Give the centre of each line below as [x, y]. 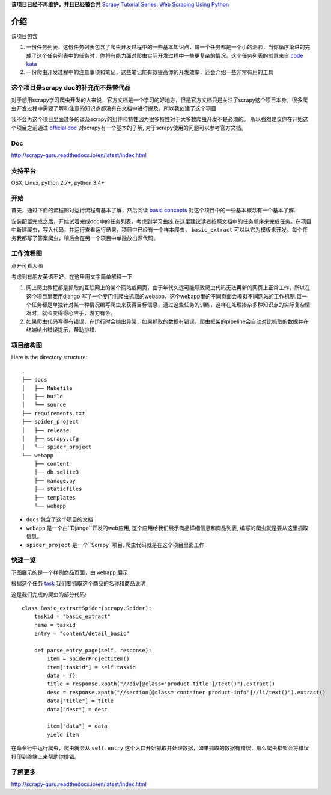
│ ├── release [46, 430]
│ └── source [44, 405]
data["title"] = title [80, 701]
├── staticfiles [58, 489]
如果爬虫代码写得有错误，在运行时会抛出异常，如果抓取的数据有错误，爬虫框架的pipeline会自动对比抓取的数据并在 [167, 321]
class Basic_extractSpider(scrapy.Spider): [87, 608]
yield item [63, 735]
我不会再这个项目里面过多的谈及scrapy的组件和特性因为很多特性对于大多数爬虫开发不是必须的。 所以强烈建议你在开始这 [160, 119]
